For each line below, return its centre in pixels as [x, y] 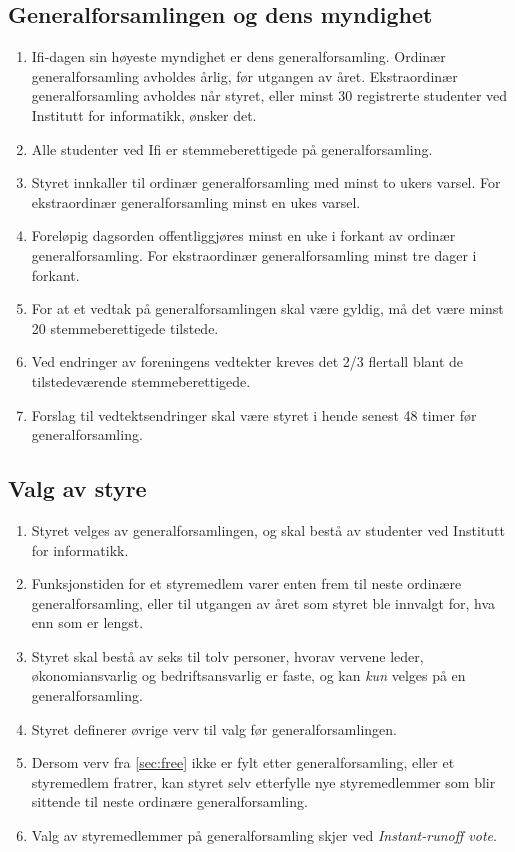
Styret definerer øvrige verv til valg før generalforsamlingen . [214, 728]
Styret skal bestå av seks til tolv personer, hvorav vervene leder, [227, 655]
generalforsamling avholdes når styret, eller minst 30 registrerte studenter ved [269, 95]
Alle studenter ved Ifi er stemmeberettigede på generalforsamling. [232, 148]
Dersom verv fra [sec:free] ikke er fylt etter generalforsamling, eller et [243, 762]
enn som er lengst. [87, 622]
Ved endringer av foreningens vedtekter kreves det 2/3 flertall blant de [247, 361]
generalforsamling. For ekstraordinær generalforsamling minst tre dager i [254, 254]
